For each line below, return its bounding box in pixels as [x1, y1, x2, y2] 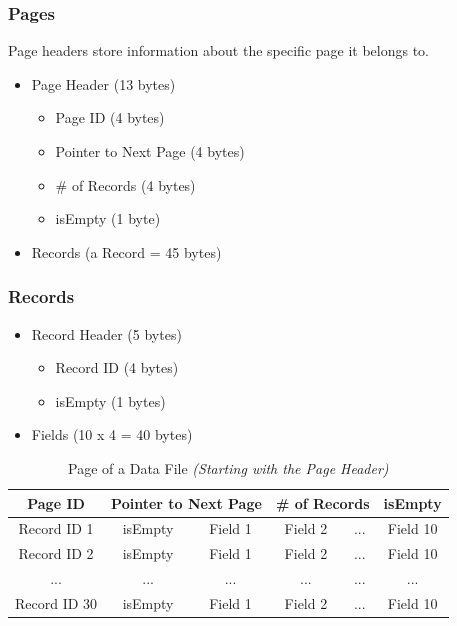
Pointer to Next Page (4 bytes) [55, 141, 245, 161]
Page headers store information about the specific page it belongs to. [8, 40, 430, 61]
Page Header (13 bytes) [31, 73, 176, 94]
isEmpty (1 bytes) [55, 390, 166, 411]
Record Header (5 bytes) [31, 323, 182, 344]
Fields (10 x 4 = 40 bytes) [31, 424, 193, 445]
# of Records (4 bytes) [55, 174, 196, 195]
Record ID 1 [18, 518, 94, 539]
